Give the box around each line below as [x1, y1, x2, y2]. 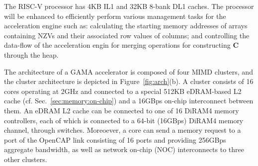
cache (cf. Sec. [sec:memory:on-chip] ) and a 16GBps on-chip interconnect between [4, 95, 254, 106]
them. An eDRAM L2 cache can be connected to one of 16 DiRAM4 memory [4, 105, 239, 115]
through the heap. [4, 49, 59, 60]
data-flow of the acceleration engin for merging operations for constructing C [4, 40, 239, 50]
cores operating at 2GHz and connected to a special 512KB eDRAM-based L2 [4, 85, 242, 96]
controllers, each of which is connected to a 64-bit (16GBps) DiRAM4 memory [4, 115, 244, 125]
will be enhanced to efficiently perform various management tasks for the [4, 10, 226, 21]
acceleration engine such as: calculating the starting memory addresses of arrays [4, 20, 248, 31]
